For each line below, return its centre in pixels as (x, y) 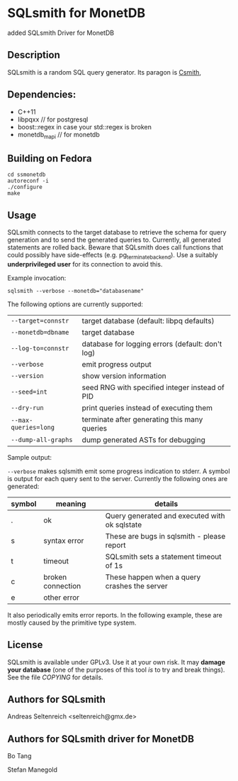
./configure (25, 187)
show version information (124, 376)
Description (34, 55)
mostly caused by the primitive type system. (72, 623)
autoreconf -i (28, 181)
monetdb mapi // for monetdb (59, 135)
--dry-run (27, 408)
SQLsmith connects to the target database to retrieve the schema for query (117, 232)
